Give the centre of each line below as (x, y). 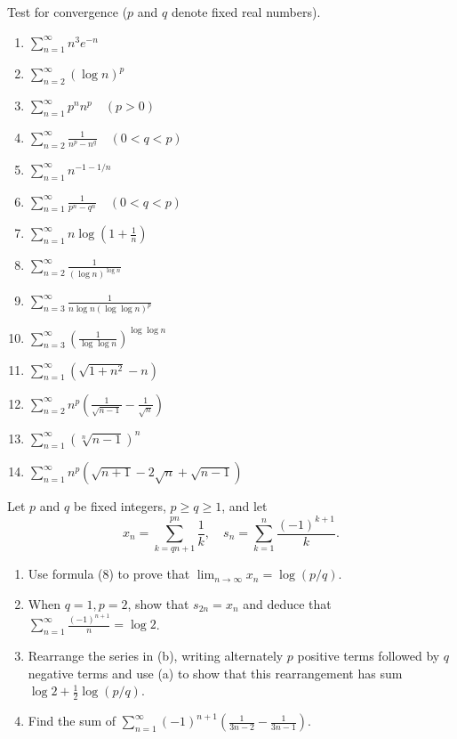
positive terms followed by (369, 656)
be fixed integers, (120, 506)
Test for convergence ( (68, 12)
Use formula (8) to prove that (109, 574)
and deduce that (287, 603)
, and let (245, 506)
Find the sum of (72, 721)
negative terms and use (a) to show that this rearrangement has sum (215, 673)
